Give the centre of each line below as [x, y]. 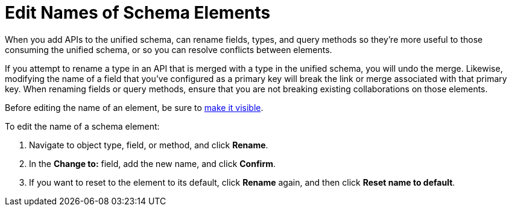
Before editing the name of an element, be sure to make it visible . [134, 107]
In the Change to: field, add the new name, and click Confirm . [153, 163]
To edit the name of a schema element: [82, 126]
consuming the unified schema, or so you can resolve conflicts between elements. [169, 49]
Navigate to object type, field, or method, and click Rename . [149, 145]
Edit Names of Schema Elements [138, 13]
